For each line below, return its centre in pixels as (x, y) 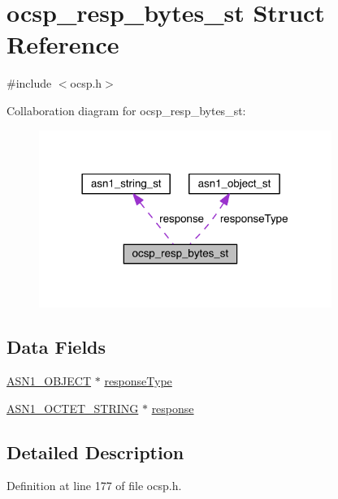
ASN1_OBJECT (49, 380)
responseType (138, 380)
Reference (63, 44)
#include (29, 83)
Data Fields (56, 347)
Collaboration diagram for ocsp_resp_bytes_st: (126, 110)
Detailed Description (95, 452)
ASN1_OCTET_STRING (73, 408)
